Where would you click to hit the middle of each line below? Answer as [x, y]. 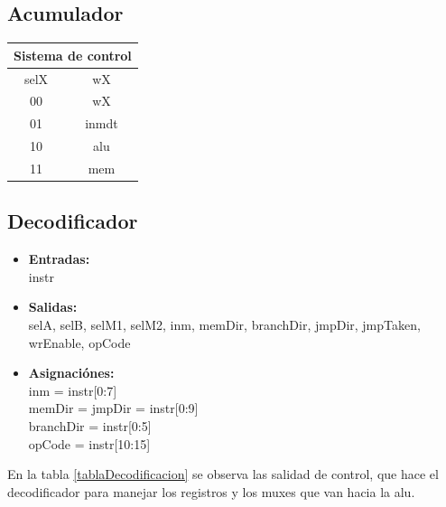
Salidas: [53, 307]
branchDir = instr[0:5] [90, 425]
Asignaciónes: [71, 373]
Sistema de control [73, 55]
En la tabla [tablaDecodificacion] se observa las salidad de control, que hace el [223, 474]
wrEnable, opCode [79, 342]
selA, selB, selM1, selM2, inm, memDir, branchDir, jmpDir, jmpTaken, [224, 324]
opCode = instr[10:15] [89, 443]
